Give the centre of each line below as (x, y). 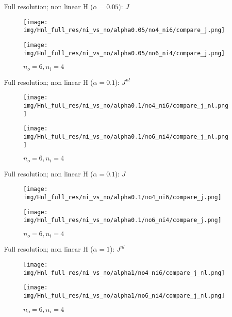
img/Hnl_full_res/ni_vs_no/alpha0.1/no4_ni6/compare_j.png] (123, 197)
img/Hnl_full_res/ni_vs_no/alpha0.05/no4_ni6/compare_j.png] (124, 30)
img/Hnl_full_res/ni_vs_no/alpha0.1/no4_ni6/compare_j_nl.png (126, 105)
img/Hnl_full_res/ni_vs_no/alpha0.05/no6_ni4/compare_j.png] (124, 53)
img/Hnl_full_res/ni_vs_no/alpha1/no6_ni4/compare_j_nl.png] (124, 295)
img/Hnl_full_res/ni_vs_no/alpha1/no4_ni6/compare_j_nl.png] (124, 273)
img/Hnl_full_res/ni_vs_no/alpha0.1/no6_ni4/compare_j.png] (123, 220)
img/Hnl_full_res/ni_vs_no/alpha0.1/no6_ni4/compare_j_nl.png (126, 136)
